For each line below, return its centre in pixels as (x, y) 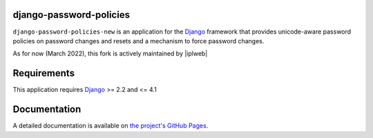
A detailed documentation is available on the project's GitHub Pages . (111, 126)
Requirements (44, 73)
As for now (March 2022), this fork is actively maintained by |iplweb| (110, 54)
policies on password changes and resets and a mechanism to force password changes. (138, 41)
